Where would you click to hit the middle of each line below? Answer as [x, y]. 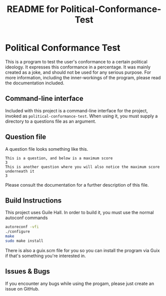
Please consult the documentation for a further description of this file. [77, 185]
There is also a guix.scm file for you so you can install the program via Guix [82, 250]
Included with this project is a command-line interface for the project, [77, 110]
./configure [17, 232]
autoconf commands [26, 218]
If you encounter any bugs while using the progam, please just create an [79, 284]
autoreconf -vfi [22, 227]
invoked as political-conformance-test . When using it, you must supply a [81, 116]
